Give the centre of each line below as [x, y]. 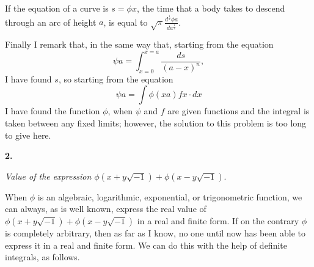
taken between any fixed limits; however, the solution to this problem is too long [156, 123]
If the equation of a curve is [57, 8]
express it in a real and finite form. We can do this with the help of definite [146, 245]
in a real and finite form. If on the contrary [218, 221]
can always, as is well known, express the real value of [106, 209]
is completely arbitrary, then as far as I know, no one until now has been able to [155, 233]
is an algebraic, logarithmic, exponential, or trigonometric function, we [170, 196]
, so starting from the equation [116, 79]
